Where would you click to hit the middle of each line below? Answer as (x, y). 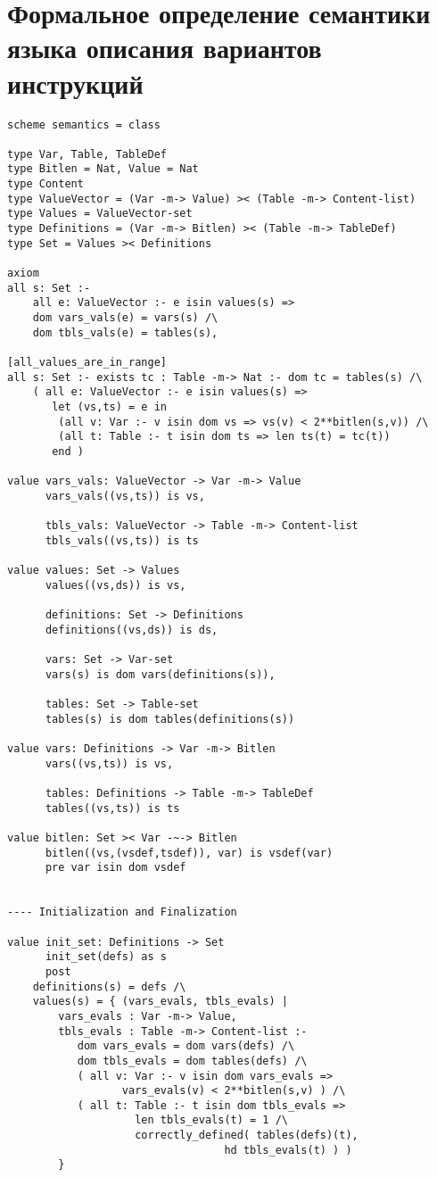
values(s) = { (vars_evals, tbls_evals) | (160, 1002)
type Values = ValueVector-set (100, 214)
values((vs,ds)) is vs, (115, 585)
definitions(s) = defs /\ (109, 986)
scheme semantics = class (84, 124)
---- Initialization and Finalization (122, 912)
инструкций (75, 83)
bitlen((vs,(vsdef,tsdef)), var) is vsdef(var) (189, 853)
